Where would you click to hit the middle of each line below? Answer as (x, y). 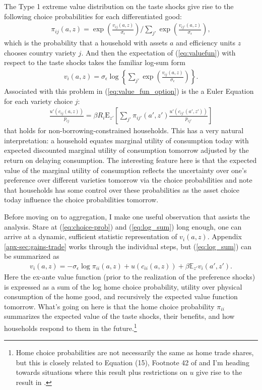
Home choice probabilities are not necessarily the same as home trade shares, (135, 352)
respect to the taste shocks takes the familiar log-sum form (95, 62)
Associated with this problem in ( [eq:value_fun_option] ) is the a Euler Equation (129, 91)
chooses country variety (40, 52)
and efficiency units (206, 43)
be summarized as (32, 256)
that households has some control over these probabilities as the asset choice (122, 189)
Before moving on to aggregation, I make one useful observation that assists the (127, 216)
